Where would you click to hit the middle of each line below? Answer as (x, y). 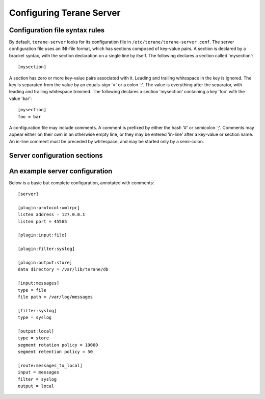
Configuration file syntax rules (57, 30)
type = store (33, 338)
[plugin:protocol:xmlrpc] (49, 208)
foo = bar (29, 117)
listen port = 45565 (42, 221)
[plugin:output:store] (45, 262)
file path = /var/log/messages (55, 297)
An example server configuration (61, 171)
